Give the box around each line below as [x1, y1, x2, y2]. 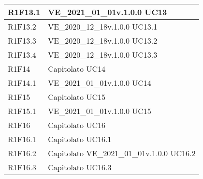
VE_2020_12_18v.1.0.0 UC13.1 [48, 21, 158, 32]
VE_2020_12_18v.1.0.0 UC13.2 [48, 35, 158, 46]
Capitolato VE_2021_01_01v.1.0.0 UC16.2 [48, 147, 196, 159]
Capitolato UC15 [48, 91, 105, 102]
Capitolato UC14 [48, 63, 105, 74]
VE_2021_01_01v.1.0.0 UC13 [48, 6, 167, 17]
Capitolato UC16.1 [48, 133, 112, 145]
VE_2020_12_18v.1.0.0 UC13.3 [48, 49, 158, 60]
